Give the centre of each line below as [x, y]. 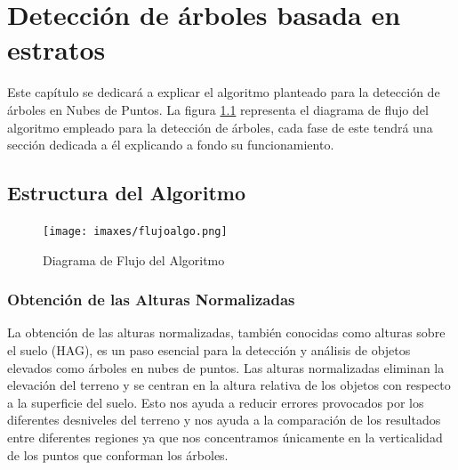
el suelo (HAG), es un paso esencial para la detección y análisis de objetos [209, 349]
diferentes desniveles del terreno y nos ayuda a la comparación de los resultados [224, 420]
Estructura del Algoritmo [127, 193]
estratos [56, 49]
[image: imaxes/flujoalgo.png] [135, 231]
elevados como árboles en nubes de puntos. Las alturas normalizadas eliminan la [226, 367]
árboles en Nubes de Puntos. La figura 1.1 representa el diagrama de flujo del [218, 109]
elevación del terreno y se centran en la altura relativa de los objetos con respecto [229, 385]
